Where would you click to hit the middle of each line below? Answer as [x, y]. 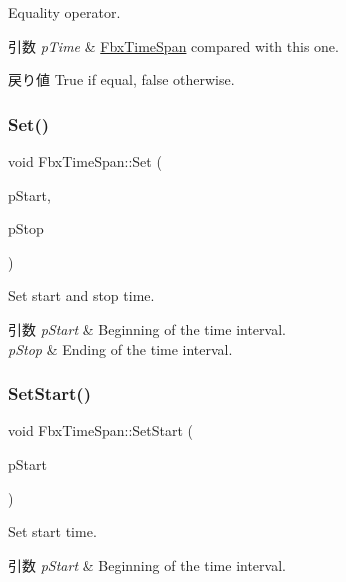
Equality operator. [64, 12]
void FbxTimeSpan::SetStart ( [100, 430]
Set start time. [52, 531]
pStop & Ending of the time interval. [120, 348]
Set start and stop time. [81, 295]
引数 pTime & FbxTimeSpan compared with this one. [173, 45]
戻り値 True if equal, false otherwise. [121, 79]
